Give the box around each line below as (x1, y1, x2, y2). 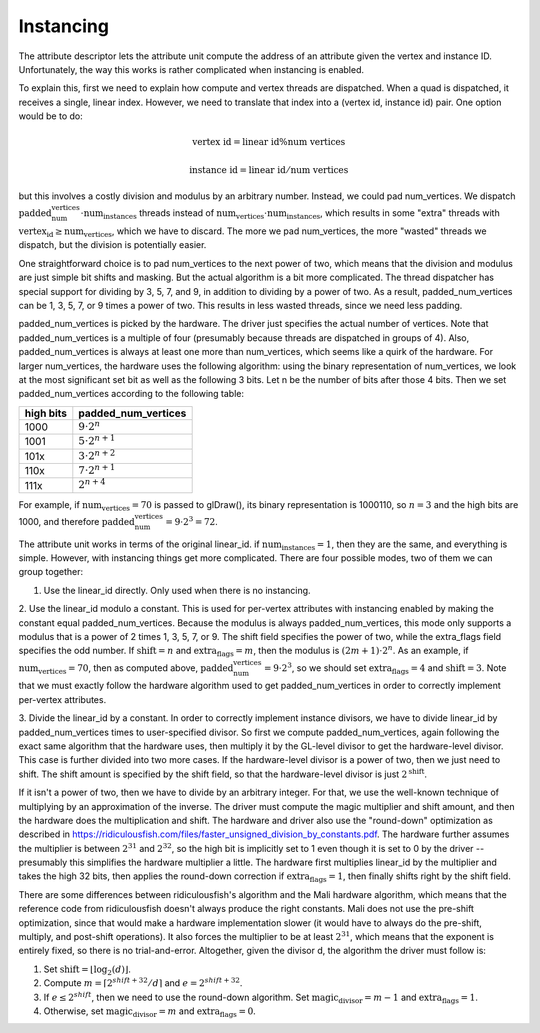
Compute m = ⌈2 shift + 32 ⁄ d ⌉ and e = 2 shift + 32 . (43, 976, 243, 989)
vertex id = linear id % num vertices (191, 136, 346, 148)
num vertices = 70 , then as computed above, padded (18, 661, 234, 676)
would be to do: (18, 110, 84, 122)
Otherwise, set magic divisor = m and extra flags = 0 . (43, 1005, 257, 1019)
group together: (18, 566, 84, 578)
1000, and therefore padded (18, 515, 135, 527)
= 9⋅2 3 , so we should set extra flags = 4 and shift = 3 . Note (263, 660, 507, 676)
